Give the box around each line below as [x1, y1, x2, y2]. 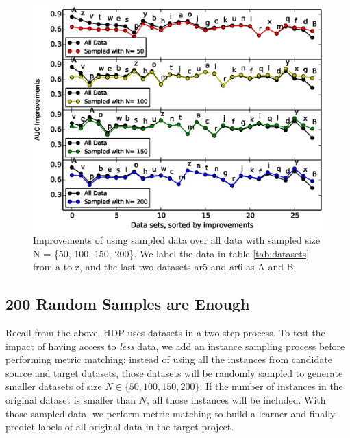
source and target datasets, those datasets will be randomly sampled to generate [5, 365, 343, 380]
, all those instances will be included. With [147, 393, 326, 407]
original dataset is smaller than [5, 393, 136, 407]
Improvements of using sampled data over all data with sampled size [33, 233, 321, 247]
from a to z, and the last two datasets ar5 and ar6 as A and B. [33, 260, 297, 274]
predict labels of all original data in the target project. [5, 419, 234, 434]
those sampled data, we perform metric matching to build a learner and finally [5, 406, 336, 420]
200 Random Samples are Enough [5, 293, 250, 314]
